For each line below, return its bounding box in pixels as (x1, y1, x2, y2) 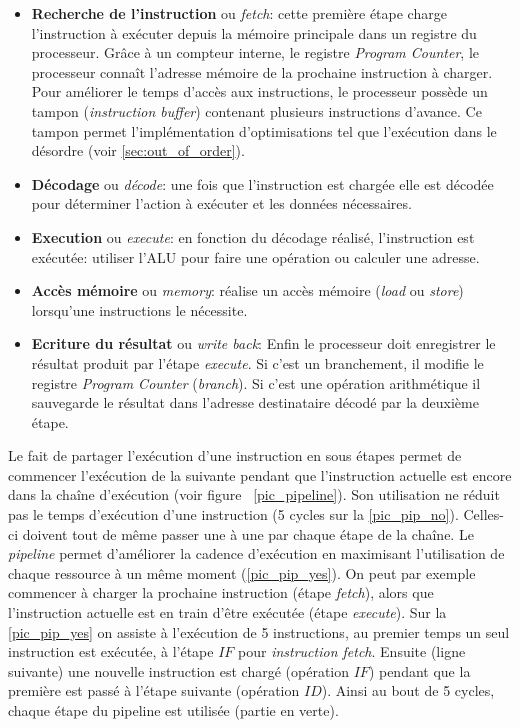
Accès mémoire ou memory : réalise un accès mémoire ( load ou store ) (31, 280, 464, 301)
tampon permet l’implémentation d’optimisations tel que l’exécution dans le (31, 120, 497, 141)
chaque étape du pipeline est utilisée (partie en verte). (8, 700, 339, 720)
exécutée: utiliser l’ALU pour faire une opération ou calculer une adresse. (31, 246, 480, 267)
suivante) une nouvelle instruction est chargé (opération (8, 660, 350, 681)
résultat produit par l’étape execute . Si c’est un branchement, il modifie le (31, 352, 484, 373)
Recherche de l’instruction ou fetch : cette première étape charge (31, 3, 447, 23)
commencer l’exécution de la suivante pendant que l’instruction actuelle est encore (8, 464, 512, 485)
